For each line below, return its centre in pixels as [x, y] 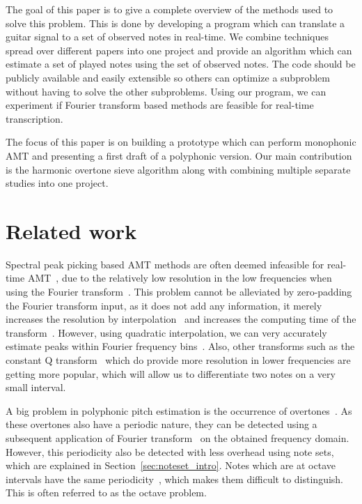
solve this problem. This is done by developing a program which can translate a [175, 23]
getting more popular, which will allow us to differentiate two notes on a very [171, 373]
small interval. [36, 387]
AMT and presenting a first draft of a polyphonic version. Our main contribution [179, 155]
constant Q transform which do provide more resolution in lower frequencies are [178, 360]
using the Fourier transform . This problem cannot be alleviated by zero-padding [179, 292]
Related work [71, 230]
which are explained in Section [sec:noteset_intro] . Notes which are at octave [171, 465]
